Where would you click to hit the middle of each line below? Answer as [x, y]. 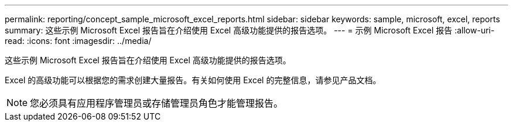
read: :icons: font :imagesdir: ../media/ [78, 41]
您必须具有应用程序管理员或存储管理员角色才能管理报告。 [157, 103]
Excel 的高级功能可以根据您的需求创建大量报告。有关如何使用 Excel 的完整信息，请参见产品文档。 [193, 80]
